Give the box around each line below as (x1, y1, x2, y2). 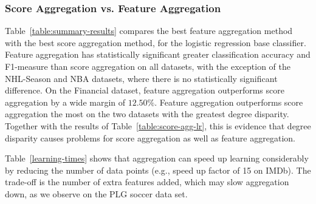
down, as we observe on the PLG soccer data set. (5, 187, 188, 200)
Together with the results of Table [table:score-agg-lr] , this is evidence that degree (5, 119, 311, 132)
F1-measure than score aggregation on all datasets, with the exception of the (5, 60, 290, 72)
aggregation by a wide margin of (5, 95, 126, 108)
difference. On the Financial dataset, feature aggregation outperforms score (5, 84, 284, 97)
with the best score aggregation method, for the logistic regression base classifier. (5, 36, 306, 49)
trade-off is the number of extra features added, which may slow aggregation (5, 175, 289, 188)
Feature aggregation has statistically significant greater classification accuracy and (5, 48, 311, 61)
